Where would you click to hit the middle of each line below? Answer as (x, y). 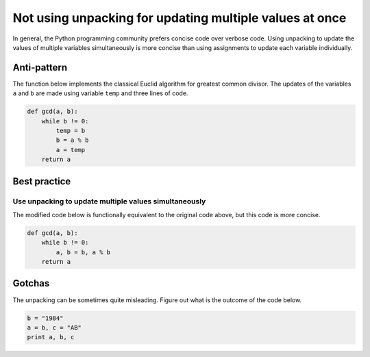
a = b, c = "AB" (54, 328)
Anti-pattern (40, 67)
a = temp (71, 150)
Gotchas (31, 283)
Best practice (42, 181)
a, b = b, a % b (83, 252)
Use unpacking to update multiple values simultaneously (109, 201)
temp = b (71, 131)
